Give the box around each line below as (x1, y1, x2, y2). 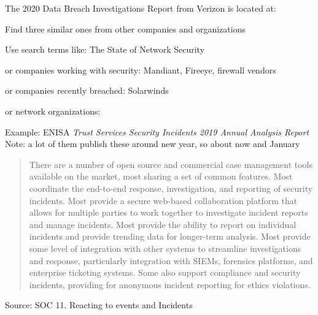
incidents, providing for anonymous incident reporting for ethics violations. (29, 278, 311, 290)
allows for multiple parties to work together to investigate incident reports (29, 206, 308, 219)
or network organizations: (5, 104, 101, 117)
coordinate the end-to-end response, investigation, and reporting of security (29, 181, 313, 194)
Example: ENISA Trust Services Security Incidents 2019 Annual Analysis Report (5, 125, 309, 138)
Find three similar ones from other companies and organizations (5, 22, 246, 35)
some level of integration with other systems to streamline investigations (29, 241, 301, 254)
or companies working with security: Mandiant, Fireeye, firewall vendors (5, 63, 276, 76)
